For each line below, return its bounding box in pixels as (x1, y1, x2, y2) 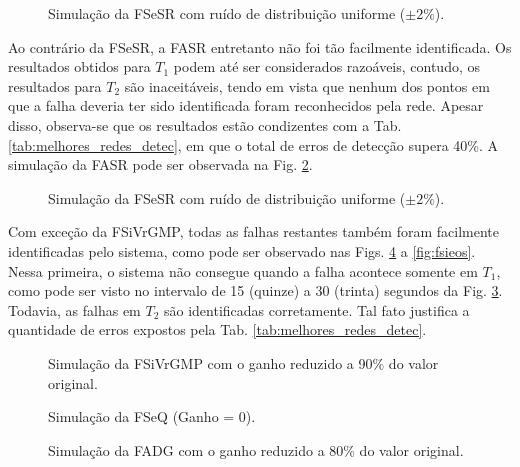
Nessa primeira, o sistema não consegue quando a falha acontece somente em (8, 260, 478, 281)
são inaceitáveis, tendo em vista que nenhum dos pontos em (124, 75, 490, 96)
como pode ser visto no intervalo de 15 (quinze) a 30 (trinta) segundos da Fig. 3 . (8, 280, 503, 301)
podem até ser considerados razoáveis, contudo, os (173, 56, 481, 77)
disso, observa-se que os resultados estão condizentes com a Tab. (8, 114, 402, 135)
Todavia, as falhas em (8, 299, 141, 320)
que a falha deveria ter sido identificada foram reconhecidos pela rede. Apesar (8, 95, 484, 116)
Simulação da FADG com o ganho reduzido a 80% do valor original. (48, 439, 464, 460)
